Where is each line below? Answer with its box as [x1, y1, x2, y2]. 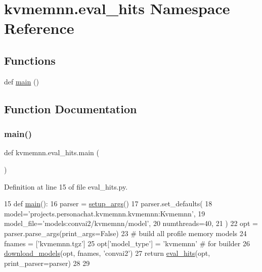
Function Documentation [4, 101, 137, 116]
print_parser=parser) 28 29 [4, 257, 90, 268]
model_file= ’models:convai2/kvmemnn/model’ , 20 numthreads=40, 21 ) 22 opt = [4, 218, 258, 229]
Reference [4, 18, 74, 38]
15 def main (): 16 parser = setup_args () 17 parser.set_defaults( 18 [4, 198, 212, 209]
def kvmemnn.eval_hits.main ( [4, 147, 99, 158]
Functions [4, 52, 56, 68]
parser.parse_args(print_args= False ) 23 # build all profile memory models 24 [4, 228, 247, 238]
